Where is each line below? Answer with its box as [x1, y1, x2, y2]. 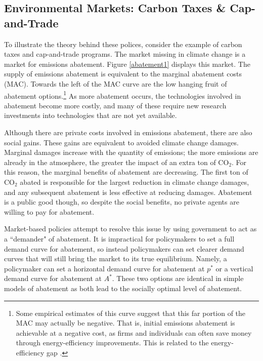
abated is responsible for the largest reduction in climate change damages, [20, 176, 249, 187]
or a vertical [215, 263, 253, 273]
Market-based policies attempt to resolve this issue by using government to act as [4, 223, 257, 234]
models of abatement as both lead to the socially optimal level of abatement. [4, 283, 242, 293]
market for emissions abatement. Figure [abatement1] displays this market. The [4, 58, 250, 69]
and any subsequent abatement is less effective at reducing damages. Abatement [4, 186, 252, 197]
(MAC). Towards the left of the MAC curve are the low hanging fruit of [4, 78, 227, 89]
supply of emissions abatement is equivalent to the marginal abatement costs [4, 68, 242, 79]
